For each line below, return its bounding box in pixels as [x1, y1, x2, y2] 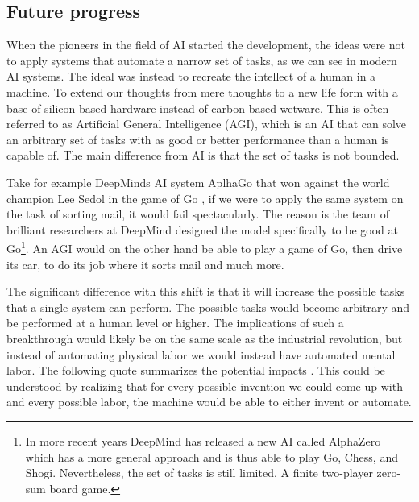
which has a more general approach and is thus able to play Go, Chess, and [25, 448, 398, 465]
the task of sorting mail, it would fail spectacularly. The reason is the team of [6, 205, 389, 222]
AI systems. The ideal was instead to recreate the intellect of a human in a [6, 68, 376, 85]
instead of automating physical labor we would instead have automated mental [6, 346, 396, 363]
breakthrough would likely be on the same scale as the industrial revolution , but [6, 330, 403, 346]
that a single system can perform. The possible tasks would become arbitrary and [6, 298, 410, 315]
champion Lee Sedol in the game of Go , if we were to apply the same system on [6, 189, 404, 206]
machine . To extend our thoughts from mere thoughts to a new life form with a [6, 83, 398, 100]
